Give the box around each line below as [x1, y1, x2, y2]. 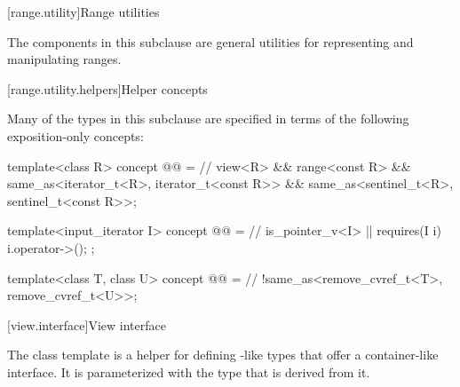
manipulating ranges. [7, 50, 122, 68]
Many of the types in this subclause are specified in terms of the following [7, 109, 409, 128]
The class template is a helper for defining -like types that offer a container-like [7, 345, 439, 364]
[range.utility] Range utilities [7, 3, 160, 20]
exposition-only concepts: [7, 126, 144, 145]
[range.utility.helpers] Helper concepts [7, 79, 208, 98]
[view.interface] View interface [7, 315, 166, 334]
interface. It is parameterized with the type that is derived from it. [7, 362, 370, 381]
